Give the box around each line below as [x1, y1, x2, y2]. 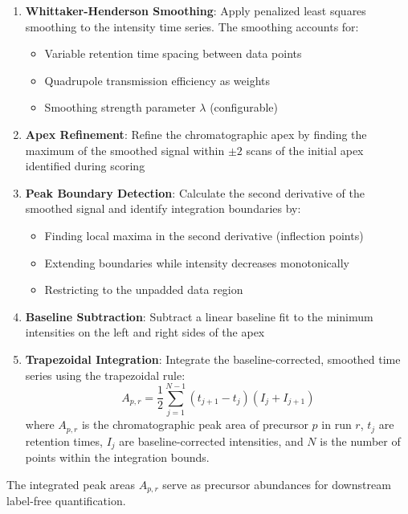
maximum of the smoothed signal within [25, 141, 225, 158]
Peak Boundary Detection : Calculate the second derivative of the [25, 184, 365, 201]
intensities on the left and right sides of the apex [25, 324, 265, 341]
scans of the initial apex [246, 141, 364, 158]
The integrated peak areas [6, 475, 135, 492]
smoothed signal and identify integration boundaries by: [25, 200, 301, 217]
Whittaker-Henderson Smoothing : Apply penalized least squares [25, 2, 366, 18]
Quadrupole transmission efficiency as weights [44, 71, 271, 88]
